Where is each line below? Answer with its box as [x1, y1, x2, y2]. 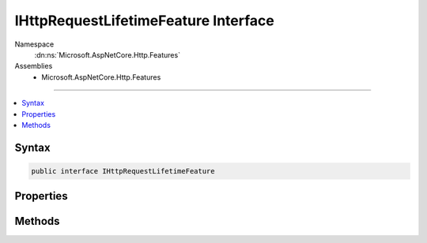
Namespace [14, 39, 55, 49]
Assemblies [14, 62, 53, 71]
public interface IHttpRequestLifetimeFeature [31, 166, 215, 175]
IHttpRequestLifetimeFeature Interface [14, 12, 274, 29]
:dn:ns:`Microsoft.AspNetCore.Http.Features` [34, 50, 181, 59]
